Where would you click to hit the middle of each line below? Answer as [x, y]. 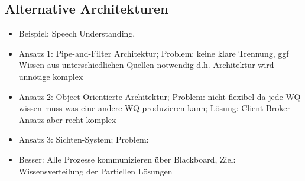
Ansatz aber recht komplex [67, 119]
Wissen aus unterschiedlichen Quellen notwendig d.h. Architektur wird [146, 65]
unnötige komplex [51, 76]
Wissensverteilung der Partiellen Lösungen [95, 171]
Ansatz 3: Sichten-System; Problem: [84, 139]
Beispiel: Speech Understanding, [77, 33]
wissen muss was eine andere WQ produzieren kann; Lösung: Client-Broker [154, 108]
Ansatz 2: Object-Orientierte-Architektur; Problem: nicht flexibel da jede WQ [160, 96]
